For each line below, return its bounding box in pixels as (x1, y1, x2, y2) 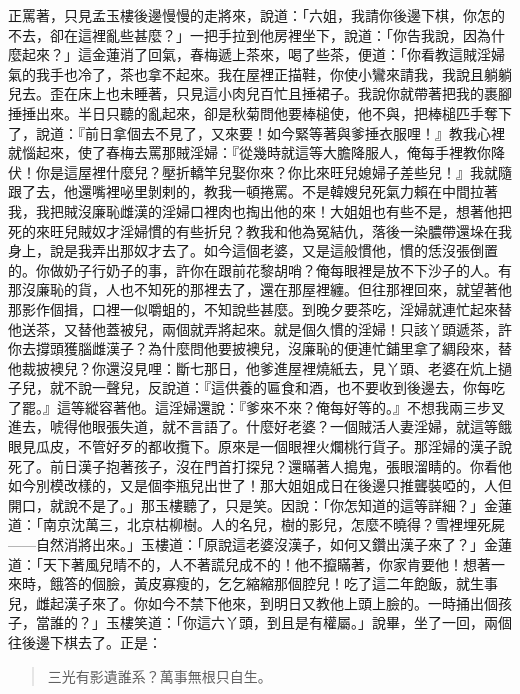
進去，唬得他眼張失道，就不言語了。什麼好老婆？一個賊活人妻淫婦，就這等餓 (8, 416, 512, 437)
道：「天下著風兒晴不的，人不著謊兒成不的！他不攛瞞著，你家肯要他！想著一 (8, 553, 505, 574)
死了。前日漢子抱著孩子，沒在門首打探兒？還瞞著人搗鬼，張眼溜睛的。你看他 (8, 455, 512, 476)
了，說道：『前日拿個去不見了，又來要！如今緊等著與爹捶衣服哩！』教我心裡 (8, 122, 505, 143)
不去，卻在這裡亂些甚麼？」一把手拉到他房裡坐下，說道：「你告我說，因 (8, 24, 477, 45)
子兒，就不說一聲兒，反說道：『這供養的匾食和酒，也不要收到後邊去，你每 (8, 377, 491, 398)
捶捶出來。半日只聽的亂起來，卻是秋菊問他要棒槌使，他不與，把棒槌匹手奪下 (8, 102, 512, 123)
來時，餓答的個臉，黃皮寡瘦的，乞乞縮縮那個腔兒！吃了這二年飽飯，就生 (8, 573, 484, 594)
